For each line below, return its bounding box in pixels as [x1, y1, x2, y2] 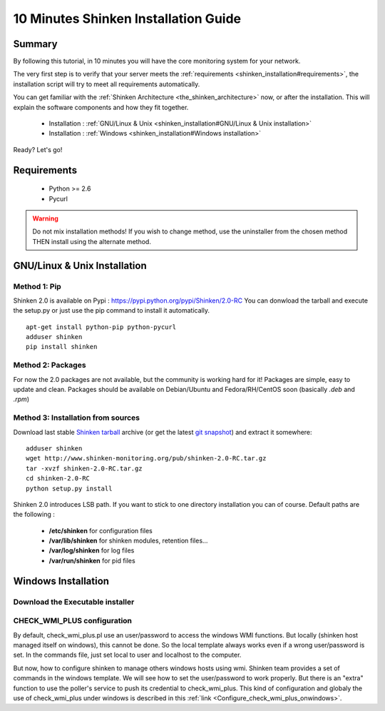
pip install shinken [26, 343, 98, 351]
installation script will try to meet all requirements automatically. [13, 79, 200, 89]
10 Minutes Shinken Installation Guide [13, 11, 242, 26]
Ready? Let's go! [13, 145, 63, 153]
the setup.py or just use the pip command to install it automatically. [13, 306, 210, 315]
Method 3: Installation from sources [13, 413, 140, 423]
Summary [13, 38, 58, 50]
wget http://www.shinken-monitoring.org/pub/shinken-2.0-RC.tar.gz [26, 454, 267, 463]
